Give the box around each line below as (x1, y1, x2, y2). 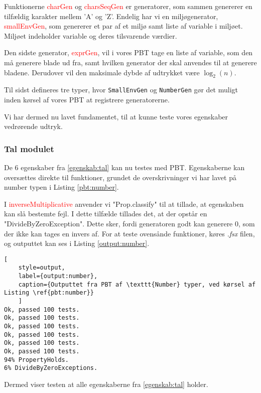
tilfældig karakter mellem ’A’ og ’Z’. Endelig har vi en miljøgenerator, (4, 11, 218, 21)
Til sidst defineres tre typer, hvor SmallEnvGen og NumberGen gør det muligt (4, 84, 238, 95)
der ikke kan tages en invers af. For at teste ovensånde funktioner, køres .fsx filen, (4, 228, 255, 238)
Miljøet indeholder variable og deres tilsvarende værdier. (4, 30, 177, 41)
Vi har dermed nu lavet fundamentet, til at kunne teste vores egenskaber (4, 111, 228, 121)
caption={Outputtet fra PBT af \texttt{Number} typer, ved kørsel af (18, 281, 256, 288)
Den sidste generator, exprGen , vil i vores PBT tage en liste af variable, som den (4, 47, 253, 58)
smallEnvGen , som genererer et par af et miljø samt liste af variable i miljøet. (4, 21, 243, 31)
